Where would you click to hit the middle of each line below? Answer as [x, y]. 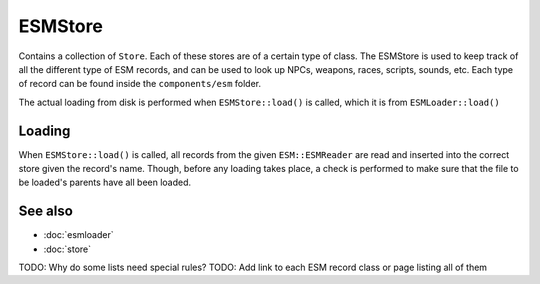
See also [46, 211]
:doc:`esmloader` [78, 235]
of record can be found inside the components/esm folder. [140, 84]
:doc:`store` [67, 249]
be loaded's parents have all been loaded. [105, 182]
